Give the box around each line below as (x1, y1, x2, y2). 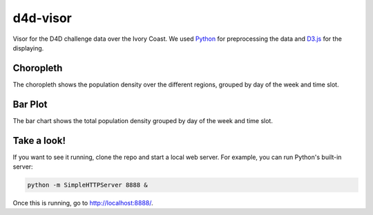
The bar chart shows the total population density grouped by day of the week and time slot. (12, 116, 273, 124)
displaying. (12, 44, 44, 52)
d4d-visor (12, 10, 72, 26)
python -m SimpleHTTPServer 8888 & (27, 181, 148, 189)
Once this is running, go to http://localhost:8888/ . (12, 199, 153, 207)
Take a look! (12, 135, 66, 147)
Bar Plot (12, 98, 48, 110)
